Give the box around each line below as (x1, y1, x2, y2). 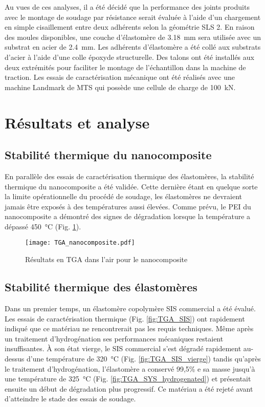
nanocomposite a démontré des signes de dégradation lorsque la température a (5, 211, 251, 222)
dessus (5, 353, 25, 363)
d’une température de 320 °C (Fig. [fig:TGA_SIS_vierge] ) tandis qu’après (26, 353, 261, 363)
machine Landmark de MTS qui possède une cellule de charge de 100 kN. (5, 81, 236, 92)
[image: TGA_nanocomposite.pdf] (25, 239, 135, 247)
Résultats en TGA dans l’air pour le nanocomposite (25, 254, 188, 265)
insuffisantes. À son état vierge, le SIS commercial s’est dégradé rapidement (5, 343, 241, 354)
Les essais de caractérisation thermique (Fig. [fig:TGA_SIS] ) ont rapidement (5, 313, 245, 324)
